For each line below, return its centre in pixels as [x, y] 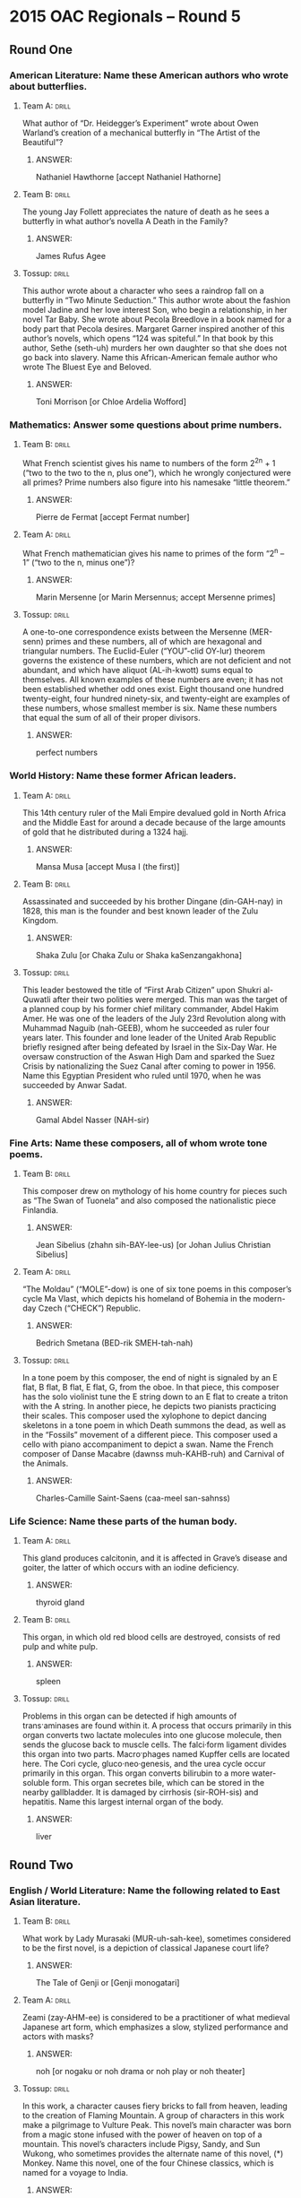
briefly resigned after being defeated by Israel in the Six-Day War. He [150, 1047]
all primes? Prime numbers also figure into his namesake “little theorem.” [156, 482]
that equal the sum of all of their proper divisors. [111, 718]
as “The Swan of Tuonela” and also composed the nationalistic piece [149, 1201]
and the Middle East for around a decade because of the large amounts [154, 822]
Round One [41, 50]
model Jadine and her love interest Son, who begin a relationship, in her [155, 309]
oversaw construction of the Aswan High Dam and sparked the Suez [149, 1056]
